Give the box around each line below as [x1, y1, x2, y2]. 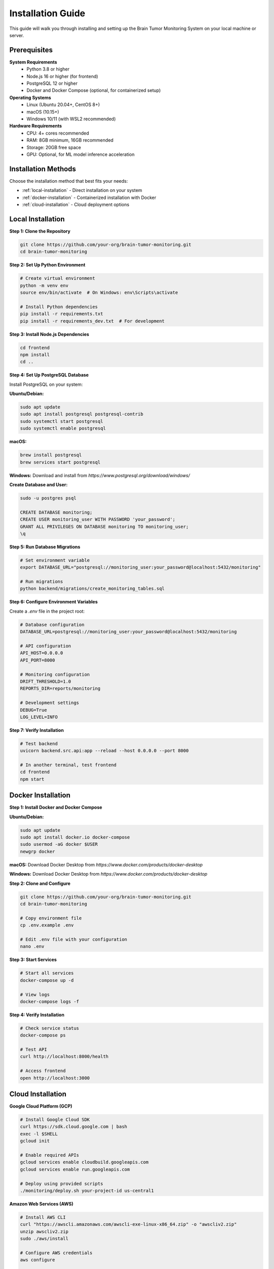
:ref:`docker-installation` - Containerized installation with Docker [22, 194, 157, 201]
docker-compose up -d [20, 977, 74, 983]
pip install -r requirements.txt [20, 311, 104, 317]
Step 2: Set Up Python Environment [9, 262, 86, 268]
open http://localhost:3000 [20, 1075, 90, 1081]
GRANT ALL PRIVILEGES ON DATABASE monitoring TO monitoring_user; [20, 523, 189, 529]
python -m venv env [20, 282, 68, 288]
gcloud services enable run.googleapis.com [20, 1166, 130, 1172]
